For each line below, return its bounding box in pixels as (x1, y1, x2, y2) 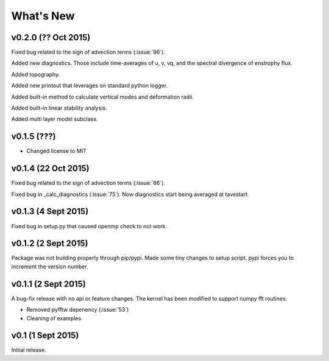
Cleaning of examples (26, 314, 82, 322)
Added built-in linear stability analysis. (11, 104, 107, 112)
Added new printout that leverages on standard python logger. (11, 82, 168, 89)
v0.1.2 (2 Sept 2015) (11, 238, 88, 249)
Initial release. (11, 346, 46, 354)
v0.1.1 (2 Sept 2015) (11, 279, 87, 289)
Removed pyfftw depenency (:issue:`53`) (26, 306, 129, 314)
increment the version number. (11, 262, 88, 270)
